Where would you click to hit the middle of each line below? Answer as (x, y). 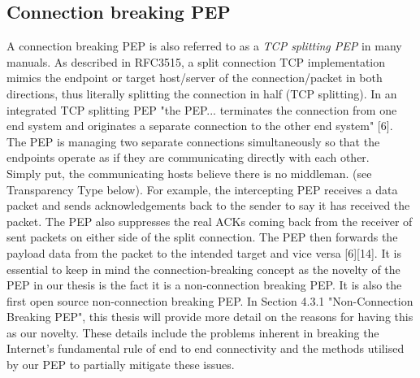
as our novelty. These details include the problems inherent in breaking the (193, 332)
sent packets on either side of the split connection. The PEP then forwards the (202, 237)
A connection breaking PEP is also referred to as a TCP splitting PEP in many (204, 46)
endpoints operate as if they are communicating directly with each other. (188, 157)
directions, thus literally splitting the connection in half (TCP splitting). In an (202, 93)
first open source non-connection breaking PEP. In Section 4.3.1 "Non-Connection (210, 300)
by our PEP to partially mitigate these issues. (121, 365)
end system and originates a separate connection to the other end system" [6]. (200, 126)
